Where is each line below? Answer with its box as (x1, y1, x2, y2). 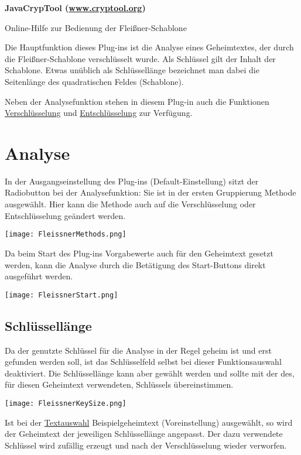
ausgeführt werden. (5, 270, 73, 282)
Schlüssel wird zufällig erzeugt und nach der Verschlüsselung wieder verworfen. (5, 439, 287, 451)
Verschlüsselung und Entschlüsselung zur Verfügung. (5, 107, 193, 119)
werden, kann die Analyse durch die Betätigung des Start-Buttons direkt (5, 258, 266, 271)
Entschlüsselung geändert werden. (5, 209, 126, 221)
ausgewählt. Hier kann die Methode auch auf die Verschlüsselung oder (5, 198, 256, 210)
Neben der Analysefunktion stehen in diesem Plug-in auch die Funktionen (5, 95, 269, 107)
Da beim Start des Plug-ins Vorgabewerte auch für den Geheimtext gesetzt (5, 247, 273, 259)
